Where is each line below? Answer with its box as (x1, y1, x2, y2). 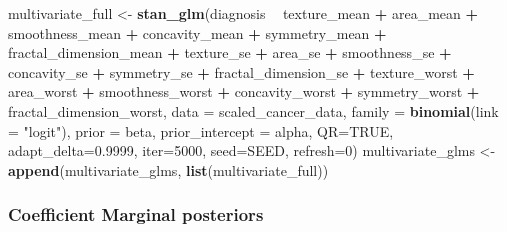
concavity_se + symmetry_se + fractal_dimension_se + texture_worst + (8, 61, 475, 82)
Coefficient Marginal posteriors (8, 202, 264, 227)
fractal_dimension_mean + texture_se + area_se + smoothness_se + (8, 42, 452, 63)
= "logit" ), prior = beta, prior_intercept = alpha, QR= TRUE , (8, 120, 394, 141)
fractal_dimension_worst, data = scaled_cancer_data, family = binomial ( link (8, 100, 499, 121)
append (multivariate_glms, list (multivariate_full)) (8, 159, 329, 180)
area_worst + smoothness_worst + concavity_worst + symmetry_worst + (8, 81, 480, 102)
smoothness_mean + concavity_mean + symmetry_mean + (8, 22, 387, 43)
